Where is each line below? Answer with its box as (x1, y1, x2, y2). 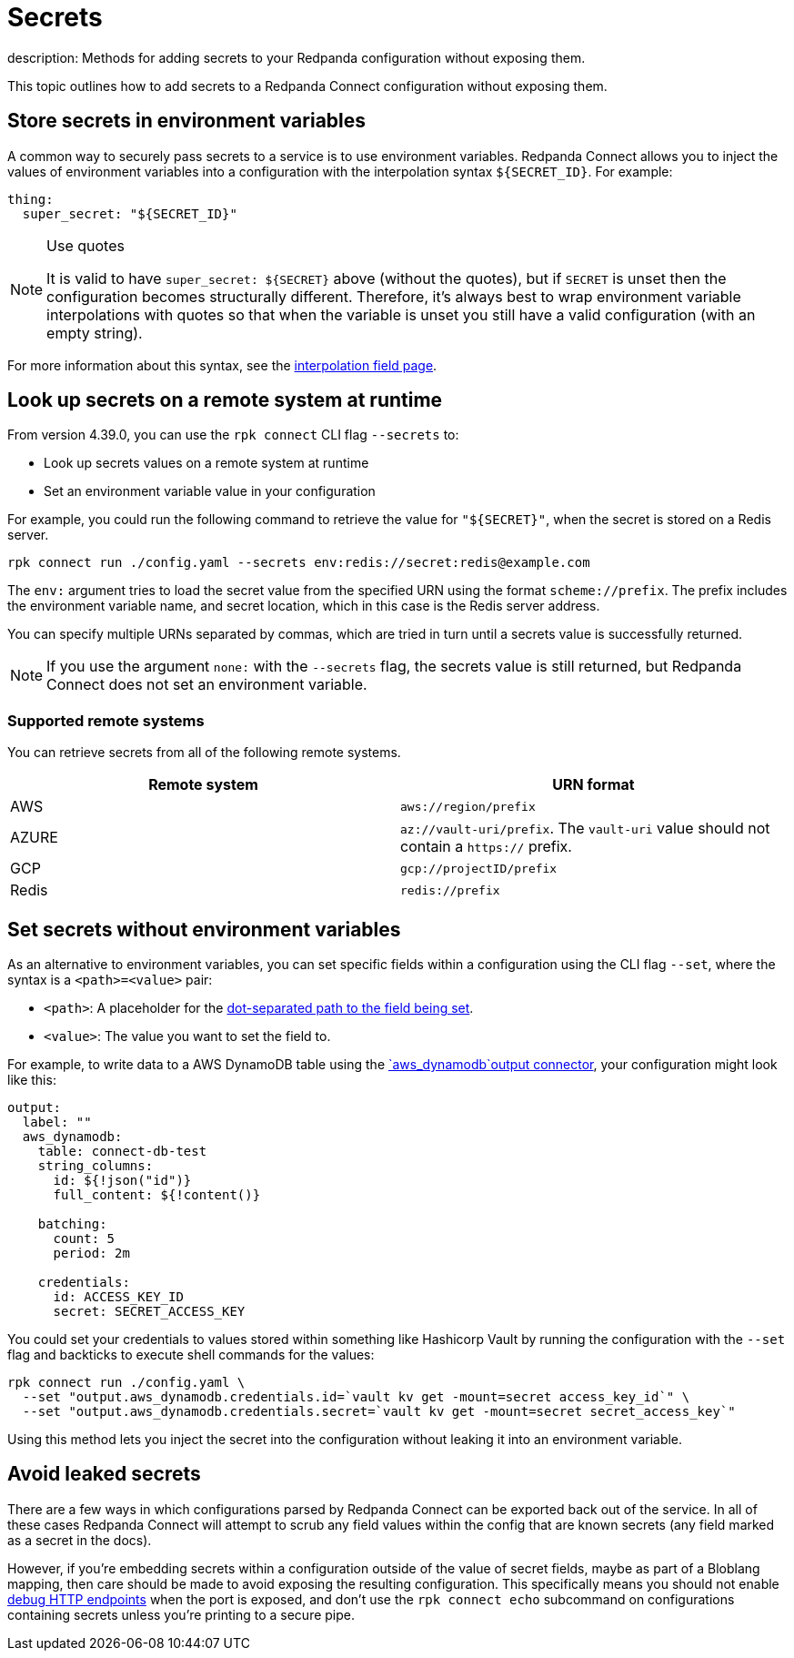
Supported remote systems (7, 711, 205, 730)
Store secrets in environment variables (7, 109, 367, 133)
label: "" (22, 1115, 92, 1130)
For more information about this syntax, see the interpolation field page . (7, 357, 437, 373)
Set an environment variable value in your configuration (44, 483, 376, 500)
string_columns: (37, 1158, 154, 1174)
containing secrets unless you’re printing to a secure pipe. (7, 1606, 355, 1623)
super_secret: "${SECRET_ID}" (22, 206, 237, 221)
